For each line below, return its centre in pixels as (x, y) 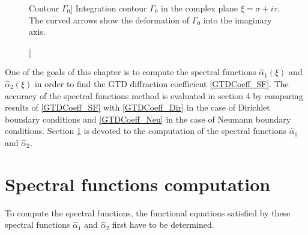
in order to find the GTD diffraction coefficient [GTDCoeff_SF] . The (162, 83)
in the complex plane (200, 8)
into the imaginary (237, 20)
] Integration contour (109, 8)
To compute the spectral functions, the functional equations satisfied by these (148, 212)
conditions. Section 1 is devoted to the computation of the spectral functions (146, 131)
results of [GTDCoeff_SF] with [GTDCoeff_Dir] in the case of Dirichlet (137, 107)
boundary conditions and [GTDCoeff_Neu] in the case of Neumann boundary (148, 119)
